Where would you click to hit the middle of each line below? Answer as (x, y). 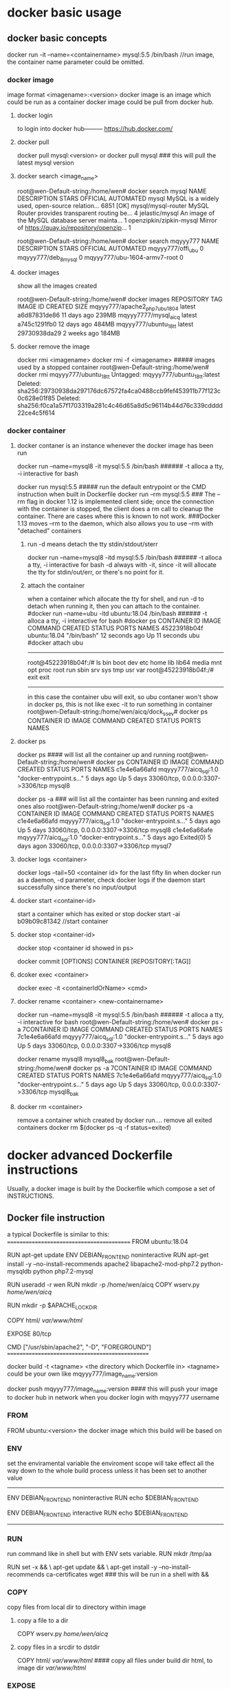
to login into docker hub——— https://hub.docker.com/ (95, 129)
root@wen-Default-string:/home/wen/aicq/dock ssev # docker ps (118, 712)
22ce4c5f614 (36, 413)
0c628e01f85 (36, 398)
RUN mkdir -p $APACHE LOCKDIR (52, 1306)
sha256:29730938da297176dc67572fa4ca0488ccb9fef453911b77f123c (119, 391)
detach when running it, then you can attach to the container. (114, 606)
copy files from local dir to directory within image (77, 1607)
